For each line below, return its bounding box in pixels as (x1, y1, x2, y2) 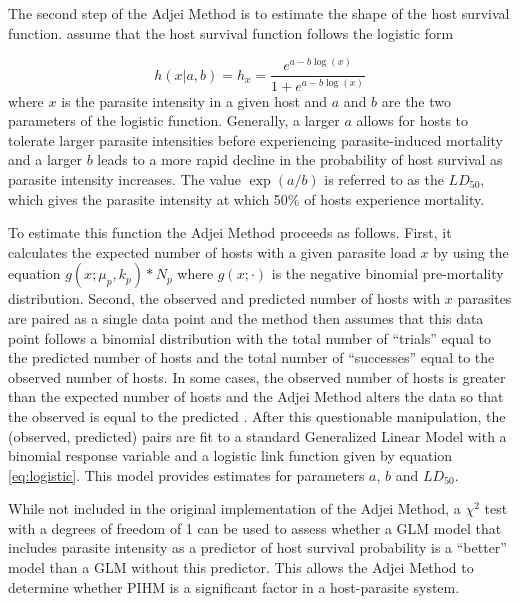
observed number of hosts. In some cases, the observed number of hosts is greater (8, 366, 506, 387)
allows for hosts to (356, 110, 469, 131)
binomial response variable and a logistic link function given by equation (8, 445, 453, 466)
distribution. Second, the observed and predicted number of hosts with (8, 288, 441, 309)
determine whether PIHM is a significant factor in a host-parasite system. (8, 576, 460, 597)
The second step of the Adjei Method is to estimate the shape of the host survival (8, 3, 510, 23)
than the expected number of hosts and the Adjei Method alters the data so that (8, 386, 504, 407)
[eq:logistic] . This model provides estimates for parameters (8, 464, 365, 485)
